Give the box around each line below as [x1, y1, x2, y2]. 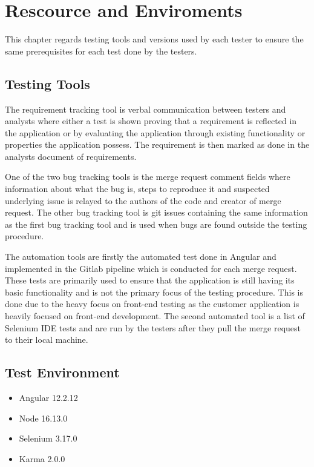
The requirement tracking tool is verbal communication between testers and [5, 102, 286, 115]
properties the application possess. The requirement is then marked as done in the [5, 138, 310, 151]
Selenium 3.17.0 [19, 432, 77, 445]
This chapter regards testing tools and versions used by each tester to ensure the [5, 33, 304, 45]
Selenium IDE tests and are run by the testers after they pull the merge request [5, 321, 301, 334]
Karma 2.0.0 [19, 452, 65, 465]
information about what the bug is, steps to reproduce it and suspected [5, 182, 270, 195]
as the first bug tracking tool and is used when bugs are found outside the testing [5, 217, 307, 230]
